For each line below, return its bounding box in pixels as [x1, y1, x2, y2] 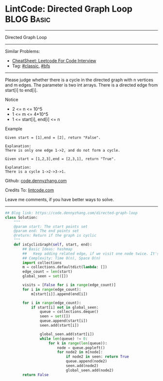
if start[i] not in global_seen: [31, 305, 98, 310]
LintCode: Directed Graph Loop [5, 3, 132, 15]
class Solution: [5, 215, 38, 220]
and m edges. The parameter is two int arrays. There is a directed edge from [5, 82, 158, 88]
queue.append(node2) [65, 359, 108, 364]
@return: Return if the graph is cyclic [14, 233, 97, 238]
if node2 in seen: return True [65, 354, 130, 359]
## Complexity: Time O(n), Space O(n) [22, 256, 101, 260]
